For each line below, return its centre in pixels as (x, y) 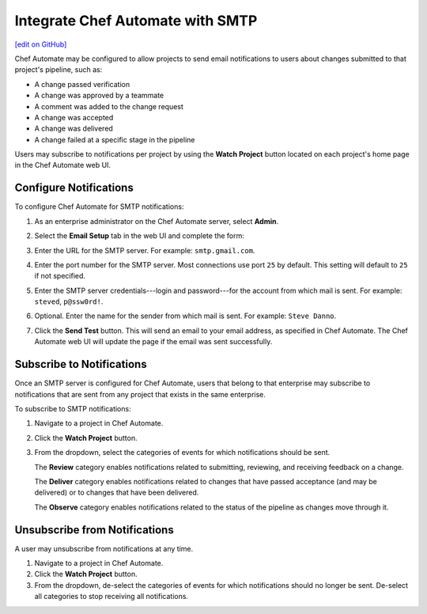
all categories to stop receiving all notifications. (111, 597)
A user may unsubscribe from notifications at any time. (104, 548)
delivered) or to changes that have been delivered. (117, 493)
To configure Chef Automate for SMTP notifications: (99, 207)
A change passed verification (82, 84)
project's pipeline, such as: (59, 70)
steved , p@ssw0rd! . (69, 301)
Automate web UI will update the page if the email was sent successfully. (153, 342)
